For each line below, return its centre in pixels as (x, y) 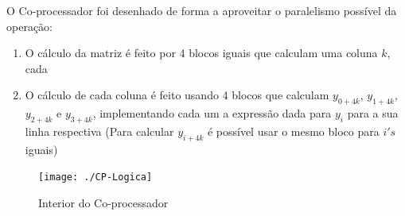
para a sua (373, 113)
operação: (29, 26)
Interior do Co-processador (103, 203)
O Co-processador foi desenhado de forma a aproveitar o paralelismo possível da (202, 10)
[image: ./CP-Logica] (95, 177)
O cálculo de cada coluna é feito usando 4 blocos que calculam (177, 95)
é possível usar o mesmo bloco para (293, 131)
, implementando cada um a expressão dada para (212, 113)
